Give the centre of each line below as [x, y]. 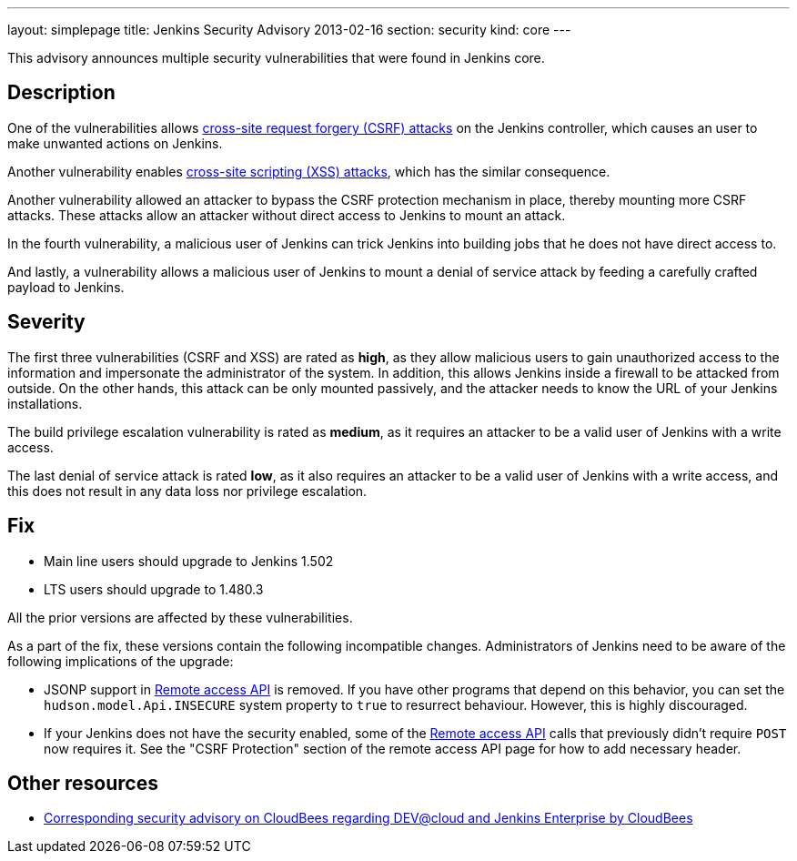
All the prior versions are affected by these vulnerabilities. [180, 617]
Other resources [83, 783]
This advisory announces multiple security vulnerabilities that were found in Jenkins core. [276, 58]
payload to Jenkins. [66, 287]
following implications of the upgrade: [121, 661]
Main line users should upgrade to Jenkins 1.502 [189, 561]
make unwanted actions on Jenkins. [115, 143]
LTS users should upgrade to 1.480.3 [154, 589]
